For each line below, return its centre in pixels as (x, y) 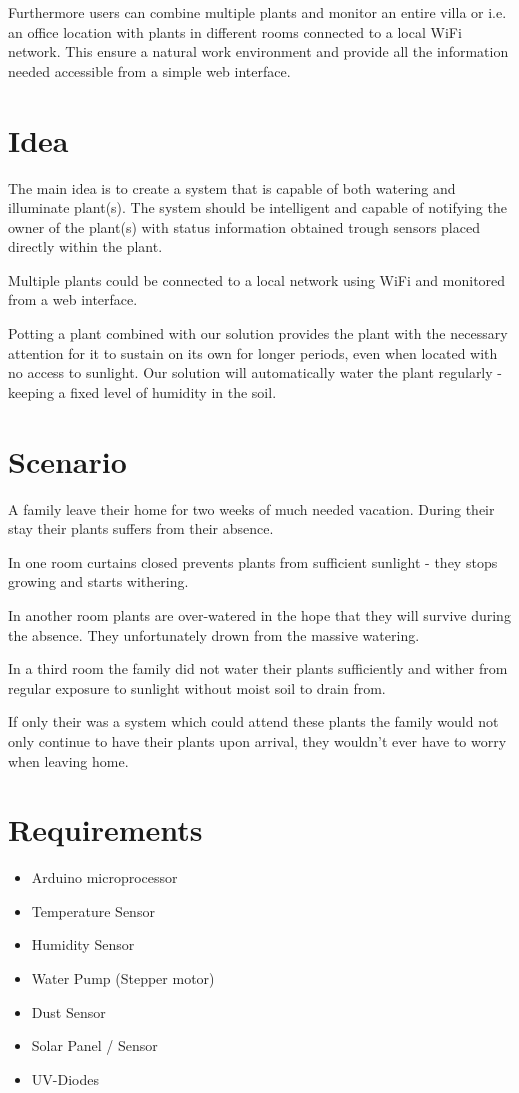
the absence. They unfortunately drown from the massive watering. (214, 634)
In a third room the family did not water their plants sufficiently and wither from (258, 668)
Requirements (105, 829)
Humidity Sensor (83, 944)
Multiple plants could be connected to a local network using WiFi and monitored (257, 279)
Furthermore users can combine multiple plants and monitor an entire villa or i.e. (257, 12)
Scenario (67, 460)
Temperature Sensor (93, 910)
